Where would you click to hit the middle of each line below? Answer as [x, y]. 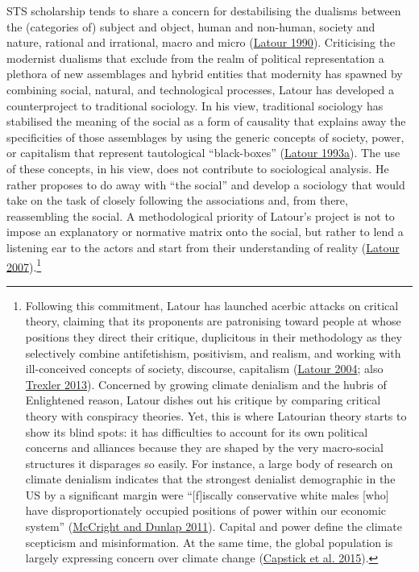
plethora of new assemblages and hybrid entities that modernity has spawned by [205, 74]
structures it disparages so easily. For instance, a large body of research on [209, 463]
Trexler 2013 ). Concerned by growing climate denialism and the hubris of [206, 384]
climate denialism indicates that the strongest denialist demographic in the [210, 479]
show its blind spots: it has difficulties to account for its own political [197, 431]
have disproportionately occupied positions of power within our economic [206, 510]
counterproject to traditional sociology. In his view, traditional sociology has [195, 105]
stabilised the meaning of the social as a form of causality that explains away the [206, 121]
